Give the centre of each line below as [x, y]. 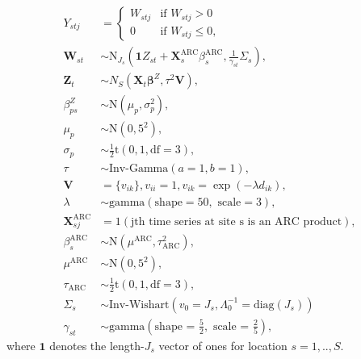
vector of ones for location [223, 345]
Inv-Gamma [139, 168]
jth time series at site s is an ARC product [237, 221]
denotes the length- [97, 345]
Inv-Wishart [139, 305]
